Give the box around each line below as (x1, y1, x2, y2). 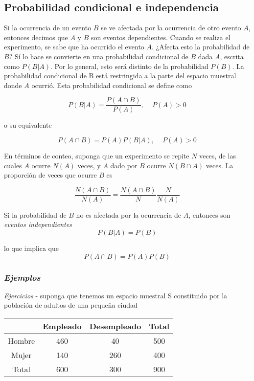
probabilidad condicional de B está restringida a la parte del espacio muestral (4, 70, 236, 81)
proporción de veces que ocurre (4, 170, 97, 180)
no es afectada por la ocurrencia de (76, 209, 182, 220)
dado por (110, 160, 138, 170)
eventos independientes (4, 219, 72, 229)
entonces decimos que (4, 32, 68, 42)
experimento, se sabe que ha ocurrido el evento (4, 42, 144, 52)
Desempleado (89, 320, 141, 332)
